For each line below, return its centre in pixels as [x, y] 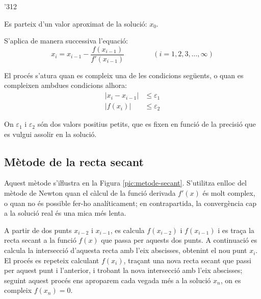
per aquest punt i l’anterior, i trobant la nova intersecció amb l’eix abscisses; [123, 270]
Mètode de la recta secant [74, 161]
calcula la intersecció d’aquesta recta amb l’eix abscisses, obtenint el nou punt [126, 250]
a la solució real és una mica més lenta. [65, 213]
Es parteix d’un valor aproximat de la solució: [76, 23]
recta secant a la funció [40, 240]
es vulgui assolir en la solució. [50, 134]
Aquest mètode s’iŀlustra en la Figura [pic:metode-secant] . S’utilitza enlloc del [125, 183]
